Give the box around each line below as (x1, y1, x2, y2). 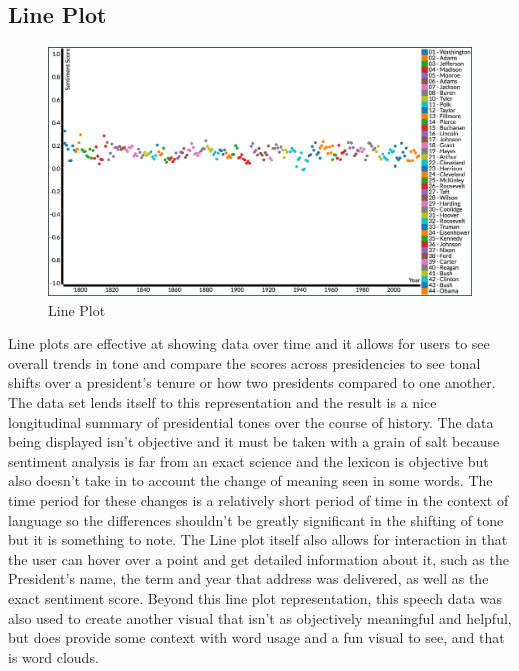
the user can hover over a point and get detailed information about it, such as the (8, 548, 509, 569)
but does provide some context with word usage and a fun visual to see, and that (8, 627, 505, 648)
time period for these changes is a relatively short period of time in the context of (8, 489, 509, 510)
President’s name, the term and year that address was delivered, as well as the (8, 568, 489, 589)
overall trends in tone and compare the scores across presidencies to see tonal (8, 352, 481, 373)
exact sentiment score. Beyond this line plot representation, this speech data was (8, 587, 502, 608)
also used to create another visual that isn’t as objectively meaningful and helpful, (8, 607, 512, 628)
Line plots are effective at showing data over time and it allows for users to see (8, 333, 490, 354)
